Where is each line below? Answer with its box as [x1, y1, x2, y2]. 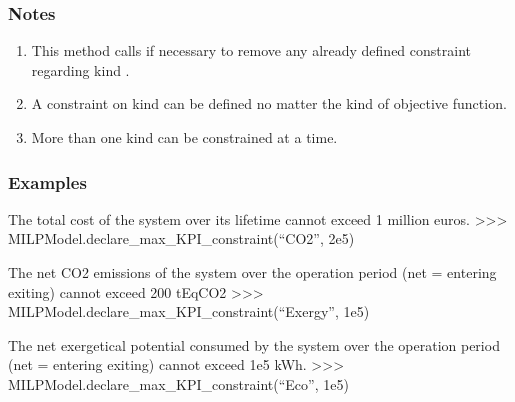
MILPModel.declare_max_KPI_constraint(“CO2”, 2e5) [8, 228, 355, 249]
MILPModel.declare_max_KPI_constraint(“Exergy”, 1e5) [8, 301, 370, 322]
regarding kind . [31, 59, 130, 80]
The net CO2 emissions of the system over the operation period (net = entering [8, 262, 497, 282]
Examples [8, 169, 87, 194]
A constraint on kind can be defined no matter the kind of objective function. [31, 93, 507, 114]
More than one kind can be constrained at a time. [31, 127, 338, 147]
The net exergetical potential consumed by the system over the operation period [8, 334, 500, 355]
